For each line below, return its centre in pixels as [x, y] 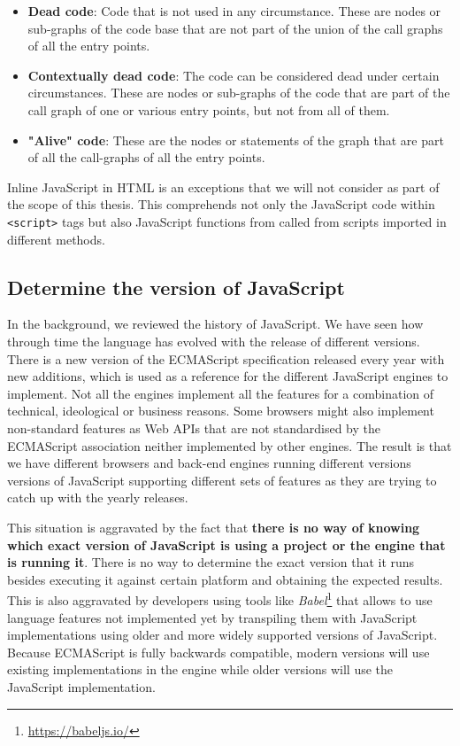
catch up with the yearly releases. [98, 497]
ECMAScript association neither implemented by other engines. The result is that [230, 445]
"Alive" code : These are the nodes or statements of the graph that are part [236, 140]
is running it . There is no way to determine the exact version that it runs [211, 562]
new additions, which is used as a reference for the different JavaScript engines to [228, 376]
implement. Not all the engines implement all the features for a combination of [221, 393]
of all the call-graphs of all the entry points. [146, 157]
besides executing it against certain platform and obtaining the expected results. [225, 579]
